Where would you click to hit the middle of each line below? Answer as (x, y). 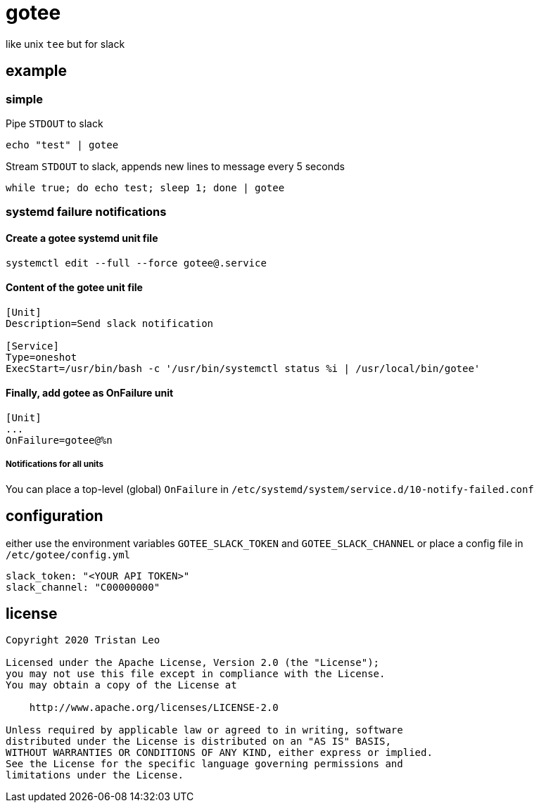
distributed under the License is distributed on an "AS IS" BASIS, (198, 742)
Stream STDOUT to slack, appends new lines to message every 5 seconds (175, 166)
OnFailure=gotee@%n (59, 440)
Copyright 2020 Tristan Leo (83, 640)
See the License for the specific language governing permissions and (204, 764)
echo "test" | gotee (62, 145)
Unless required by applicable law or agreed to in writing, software (204, 730)
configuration (55, 516)
